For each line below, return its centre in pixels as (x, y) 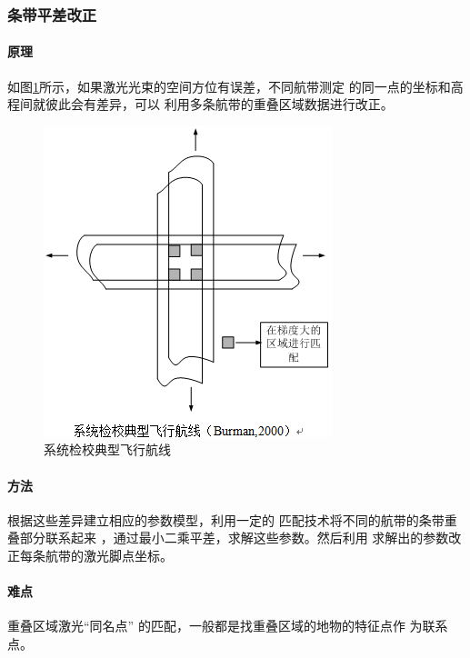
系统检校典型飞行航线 (107, 449)
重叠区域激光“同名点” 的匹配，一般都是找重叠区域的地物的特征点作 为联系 (228, 626)
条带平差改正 (52, 14)
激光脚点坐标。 (128, 555)
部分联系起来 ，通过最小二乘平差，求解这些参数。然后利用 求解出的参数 (234, 538)
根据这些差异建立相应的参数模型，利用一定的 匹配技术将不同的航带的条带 (226, 519)
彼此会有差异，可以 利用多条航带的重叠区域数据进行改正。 (219, 104)
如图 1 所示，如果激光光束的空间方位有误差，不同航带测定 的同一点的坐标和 (229, 86)
